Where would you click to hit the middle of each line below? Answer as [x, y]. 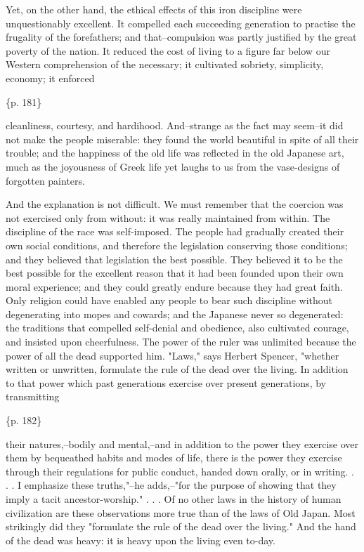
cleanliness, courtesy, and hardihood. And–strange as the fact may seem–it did [175, 125]
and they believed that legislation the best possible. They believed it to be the [174, 259]
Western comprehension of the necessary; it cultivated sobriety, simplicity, [165, 64]
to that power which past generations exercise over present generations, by [166, 382]
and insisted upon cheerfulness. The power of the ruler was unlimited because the [181, 342]
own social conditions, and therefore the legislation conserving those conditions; [177, 245]
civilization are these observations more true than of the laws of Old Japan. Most [181, 512]
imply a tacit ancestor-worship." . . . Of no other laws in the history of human [174, 499]
